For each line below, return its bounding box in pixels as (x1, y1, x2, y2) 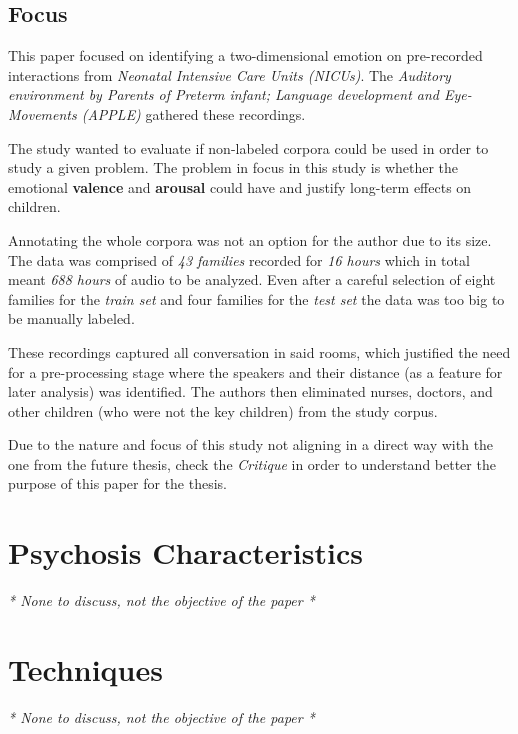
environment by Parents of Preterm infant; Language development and (8, 84, 440, 105)
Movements (8, 103, 77, 124)
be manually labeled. (8, 308, 135, 329)
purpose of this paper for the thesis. (8, 473, 228, 494)
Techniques (8, 648, 163, 689)
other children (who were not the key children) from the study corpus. (8, 400, 438, 421)
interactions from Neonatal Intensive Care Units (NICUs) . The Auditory (8, 64, 451, 85)
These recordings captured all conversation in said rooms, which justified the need (8, 341, 511, 362)
